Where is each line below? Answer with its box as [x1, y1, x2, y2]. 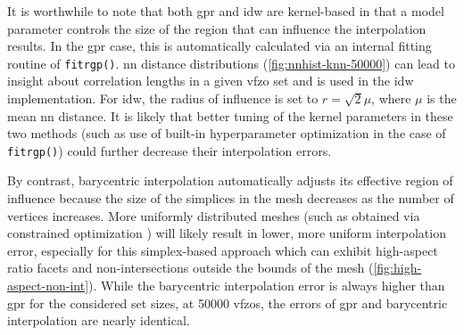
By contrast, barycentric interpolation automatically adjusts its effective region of [7, 171, 453, 190]
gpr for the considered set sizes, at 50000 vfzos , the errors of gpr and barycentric [7, 293, 448, 312]
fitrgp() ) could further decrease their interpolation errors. [7, 141, 332, 159]
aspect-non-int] [7, 276, 89, 295]
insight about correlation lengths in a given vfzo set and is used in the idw [7, 71, 414, 90]
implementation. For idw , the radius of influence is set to [7, 89, 319, 108]
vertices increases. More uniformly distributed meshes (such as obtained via [7, 206, 420, 225]
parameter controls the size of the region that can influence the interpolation [7, 19, 427, 37]
